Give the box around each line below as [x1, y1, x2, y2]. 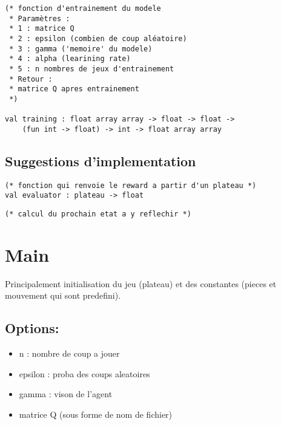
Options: [5, 319, 59, 337]
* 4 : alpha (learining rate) [9, 54, 131, 63]
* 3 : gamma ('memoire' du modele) [9, 44, 153, 53]
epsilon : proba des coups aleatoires [19, 367, 150, 380]
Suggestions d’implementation [5, 151, 196, 170]
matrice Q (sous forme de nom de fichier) [19, 408, 173, 420]
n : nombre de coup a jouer [19, 347, 120, 360]
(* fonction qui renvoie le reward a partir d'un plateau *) [5, 181, 257, 190]
